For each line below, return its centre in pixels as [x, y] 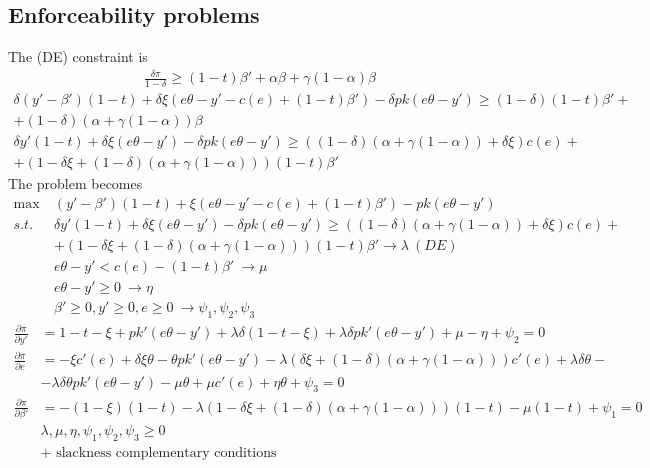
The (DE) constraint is [78, 56]
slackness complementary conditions [166, 453]
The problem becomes [75, 183]
